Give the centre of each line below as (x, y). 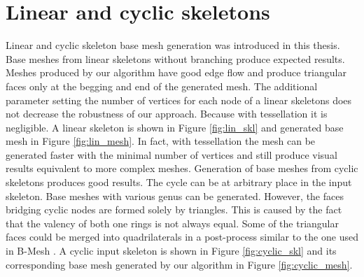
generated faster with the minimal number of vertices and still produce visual (171, 154)
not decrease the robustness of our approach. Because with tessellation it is (167, 114)
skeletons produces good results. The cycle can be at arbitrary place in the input (179, 182)
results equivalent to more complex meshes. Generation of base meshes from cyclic (182, 168)
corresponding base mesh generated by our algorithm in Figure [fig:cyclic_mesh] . (179, 264)
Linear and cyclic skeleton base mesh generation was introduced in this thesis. (173, 45)
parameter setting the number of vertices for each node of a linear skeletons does (179, 100)
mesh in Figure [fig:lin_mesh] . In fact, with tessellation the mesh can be (161, 141)
